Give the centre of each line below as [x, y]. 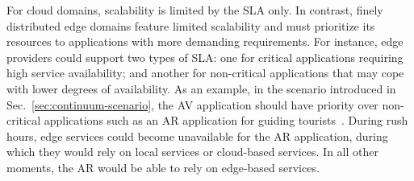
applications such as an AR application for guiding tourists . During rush [226, 120]
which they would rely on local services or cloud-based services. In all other [192, 152]
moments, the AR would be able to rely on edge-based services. [163, 167]
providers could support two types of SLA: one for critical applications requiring [205, 57]
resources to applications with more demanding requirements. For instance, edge [205, 41]
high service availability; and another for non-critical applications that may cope [205, 73]
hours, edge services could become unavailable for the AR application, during [197, 136]
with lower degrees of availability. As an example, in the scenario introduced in [201, 88]
